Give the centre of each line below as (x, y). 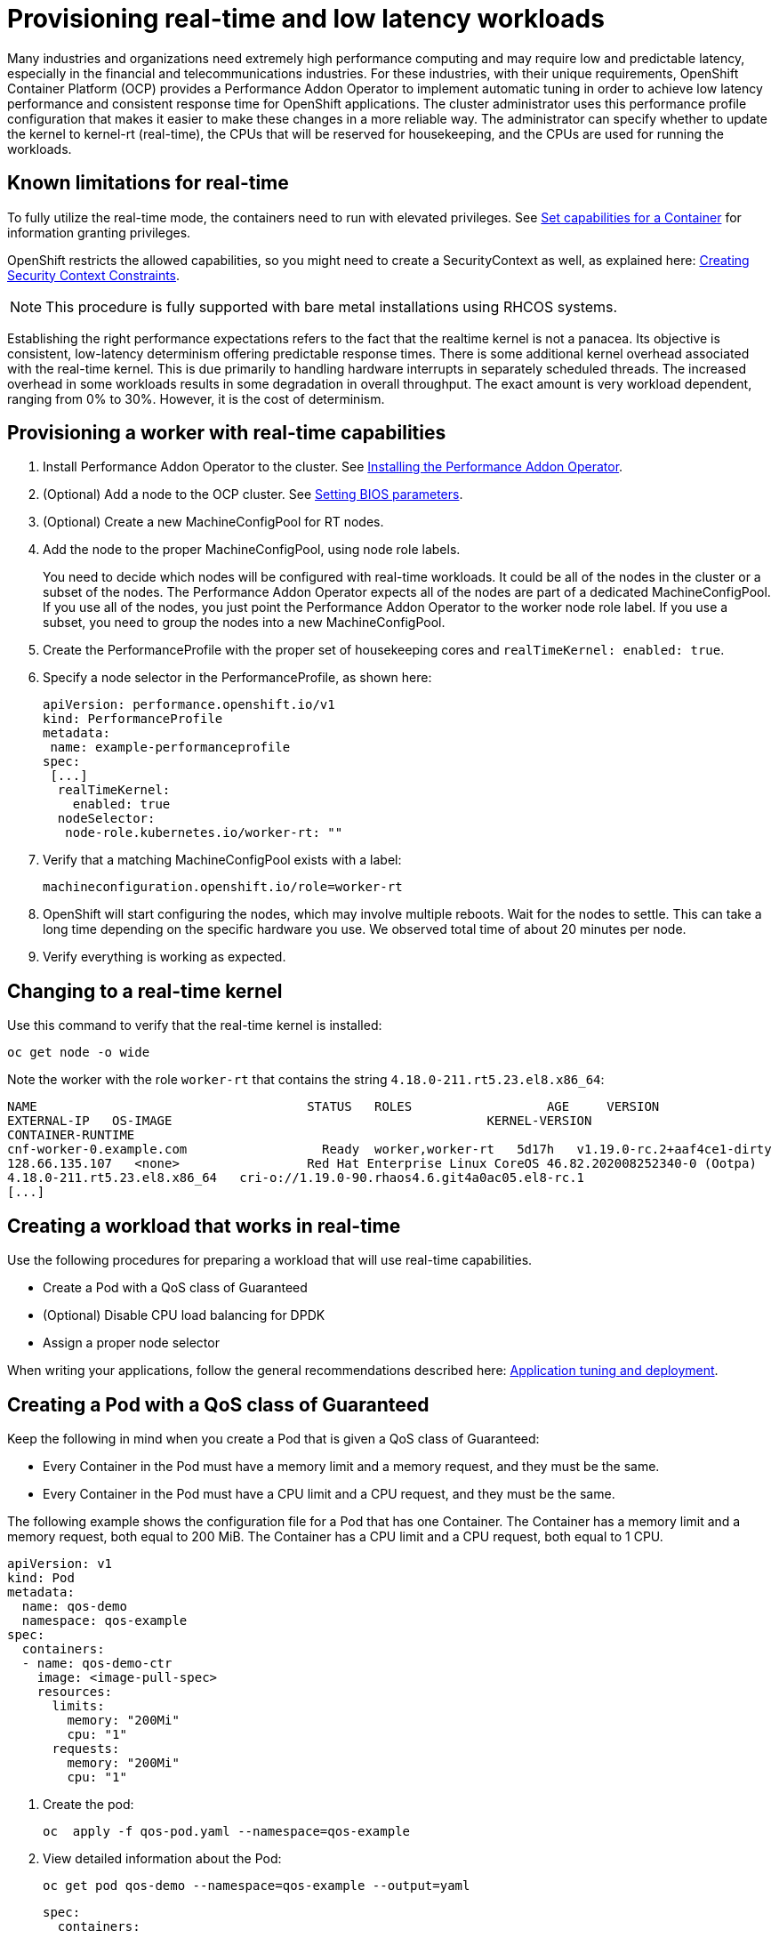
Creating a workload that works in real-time (204, 1226)
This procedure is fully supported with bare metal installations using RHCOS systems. (332, 306)
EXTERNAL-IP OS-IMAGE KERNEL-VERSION (300, 1121)
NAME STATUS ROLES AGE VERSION (333, 1107)
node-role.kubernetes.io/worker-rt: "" (204, 833)
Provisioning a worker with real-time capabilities (227, 433)
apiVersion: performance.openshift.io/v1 (189, 705)
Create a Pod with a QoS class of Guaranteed (175, 1288)
